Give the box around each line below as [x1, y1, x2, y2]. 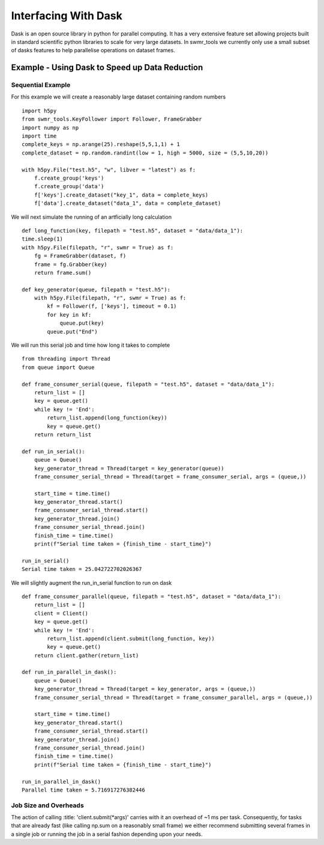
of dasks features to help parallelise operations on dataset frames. [11, 47, 175, 54]
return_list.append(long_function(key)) [47, 415, 167, 421]
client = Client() [34, 610, 89, 617]
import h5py [22, 107, 57, 114]
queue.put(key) [59, 320, 104, 327]
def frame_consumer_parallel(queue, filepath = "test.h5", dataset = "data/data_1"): [22, 593, 281, 600]
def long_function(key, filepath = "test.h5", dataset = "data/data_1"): [22, 227, 244, 234]
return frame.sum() [34, 269, 92, 276]
